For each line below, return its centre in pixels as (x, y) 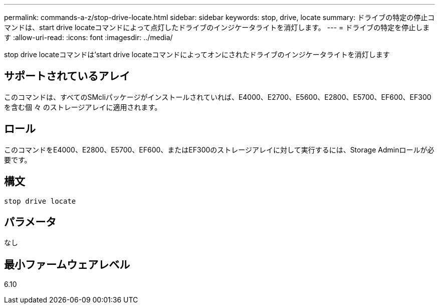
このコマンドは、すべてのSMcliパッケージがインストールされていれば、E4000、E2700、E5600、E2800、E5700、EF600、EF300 (218, 97)
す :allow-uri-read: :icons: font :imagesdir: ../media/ (88, 37)
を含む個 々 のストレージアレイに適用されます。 (83, 107)
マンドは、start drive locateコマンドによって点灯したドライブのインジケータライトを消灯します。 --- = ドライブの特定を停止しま (217, 27)
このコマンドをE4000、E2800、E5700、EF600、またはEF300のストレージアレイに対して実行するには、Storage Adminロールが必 (219, 149)
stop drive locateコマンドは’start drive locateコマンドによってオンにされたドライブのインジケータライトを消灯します (197, 54)
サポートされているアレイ (67, 76)
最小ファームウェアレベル (67, 264)
